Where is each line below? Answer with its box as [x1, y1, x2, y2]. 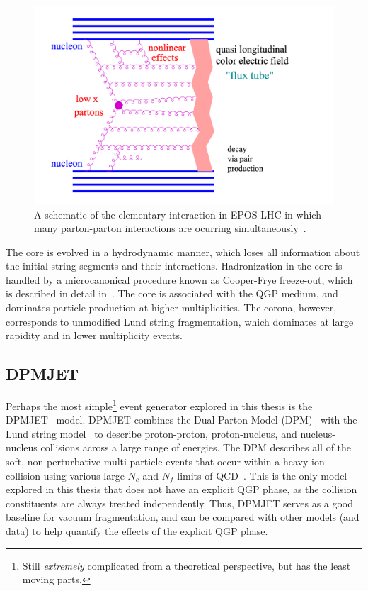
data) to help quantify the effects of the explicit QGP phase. [6, 524, 268, 538]
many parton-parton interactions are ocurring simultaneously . [34, 221, 306, 236]
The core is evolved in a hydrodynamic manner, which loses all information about [6, 244, 360, 259]
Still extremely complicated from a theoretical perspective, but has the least [22, 558, 351, 573]
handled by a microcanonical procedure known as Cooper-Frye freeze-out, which [6, 272, 353, 287]
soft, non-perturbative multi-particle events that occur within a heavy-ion [6, 454, 325, 469]
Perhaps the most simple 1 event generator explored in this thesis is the [6, 397, 313, 413]
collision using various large [6, 468, 125, 482]
